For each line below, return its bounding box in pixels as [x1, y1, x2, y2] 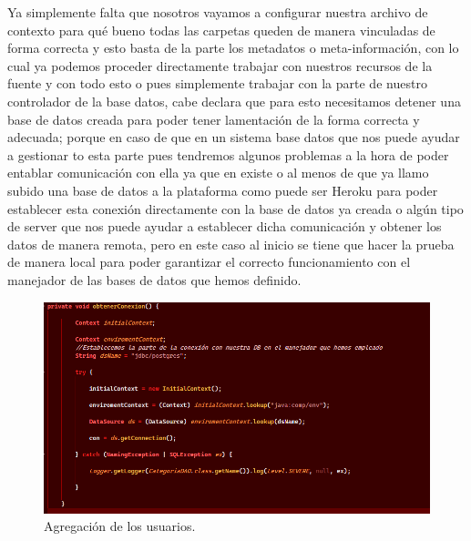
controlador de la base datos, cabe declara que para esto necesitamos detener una [7, 91, 461, 110]
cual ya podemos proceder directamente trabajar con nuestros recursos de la [7, 56, 433, 75]
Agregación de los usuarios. [44, 516, 196, 536]
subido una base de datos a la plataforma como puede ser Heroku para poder [7, 180, 438, 199]
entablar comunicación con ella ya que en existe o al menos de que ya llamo [7, 163, 429, 182]
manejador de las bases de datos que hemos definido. [7, 270, 302, 289]
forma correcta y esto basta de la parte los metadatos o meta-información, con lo [7, 38, 459, 57]
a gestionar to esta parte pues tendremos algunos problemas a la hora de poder [7, 145, 449, 164]
